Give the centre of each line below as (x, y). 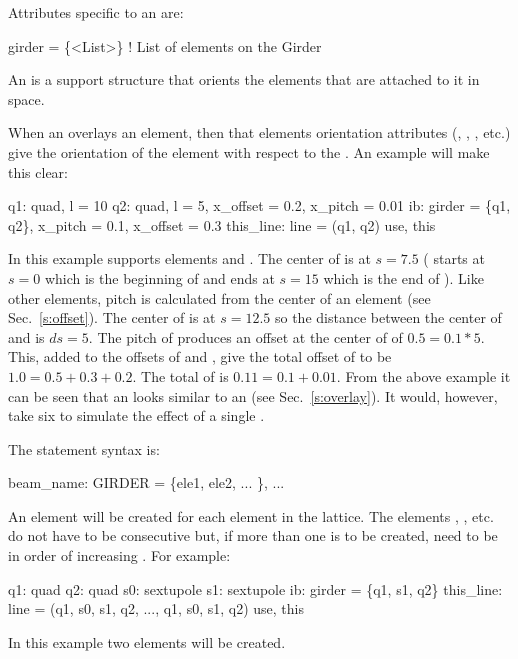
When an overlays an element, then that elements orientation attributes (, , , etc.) (259, 132)
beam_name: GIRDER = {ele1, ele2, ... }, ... (146, 482)
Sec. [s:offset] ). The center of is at (112, 317)
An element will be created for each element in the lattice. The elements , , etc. (251, 515)
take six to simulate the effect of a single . (136, 415)
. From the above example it (423, 375)
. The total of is (180, 375)
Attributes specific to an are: (96, 12)
